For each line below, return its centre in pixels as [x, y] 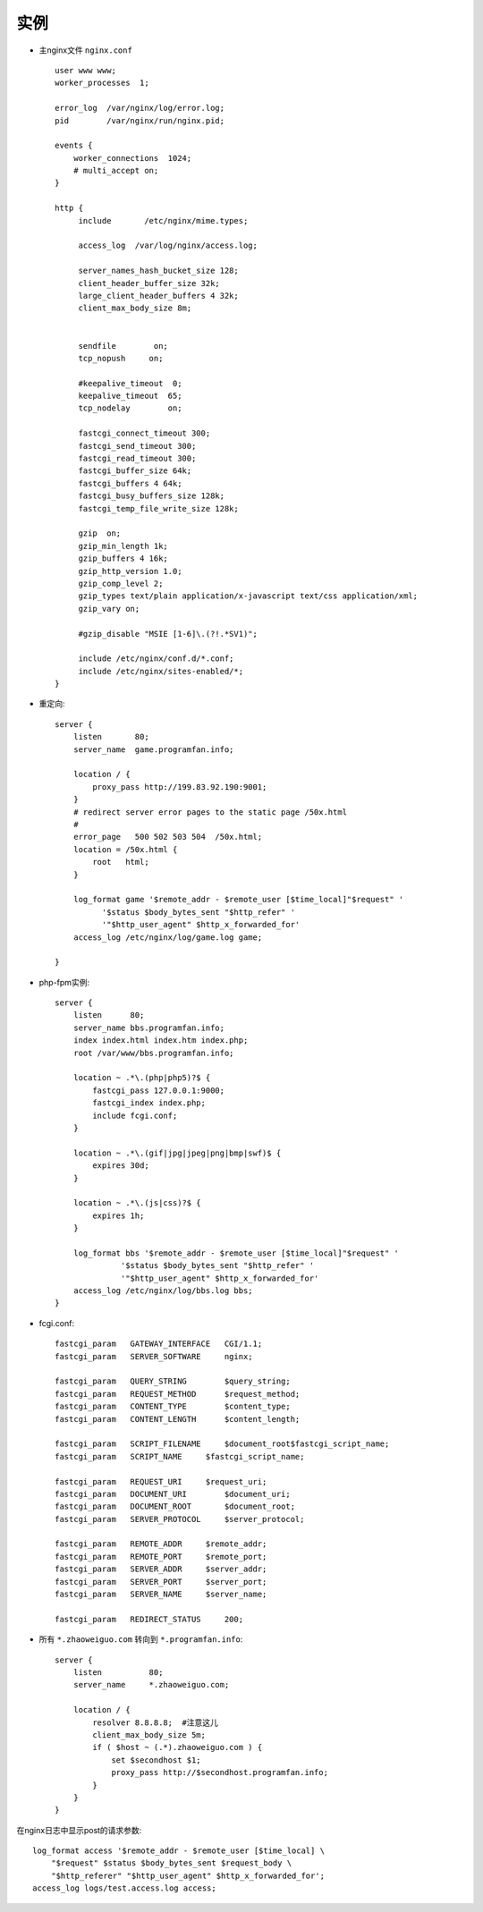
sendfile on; [123, 346]
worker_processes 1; [102, 83]
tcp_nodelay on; [130, 408]
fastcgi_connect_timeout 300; [144, 433]
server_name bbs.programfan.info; [149, 1028]
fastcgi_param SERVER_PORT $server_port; [161, 1582]
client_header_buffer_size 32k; [149, 283]
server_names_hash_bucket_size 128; [158, 271]
